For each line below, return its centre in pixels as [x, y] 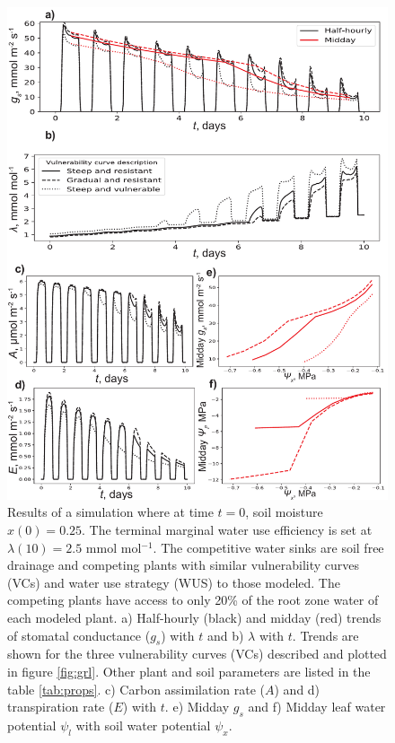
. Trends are [325, 635]
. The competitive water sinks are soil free [268, 547]
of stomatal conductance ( [79, 635]
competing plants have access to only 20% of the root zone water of [193, 600]
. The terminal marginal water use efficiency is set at [227, 530]
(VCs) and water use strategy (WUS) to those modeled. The [174, 582]
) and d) [297, 689]
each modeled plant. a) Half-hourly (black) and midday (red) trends [194, 618]
